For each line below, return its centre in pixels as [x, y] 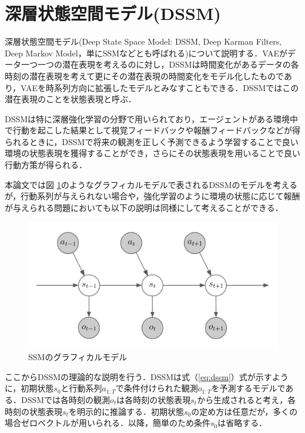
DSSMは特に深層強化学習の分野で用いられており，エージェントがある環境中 [151, 118]
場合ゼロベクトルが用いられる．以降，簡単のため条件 [108, 423]
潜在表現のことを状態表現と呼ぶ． [71, 99]
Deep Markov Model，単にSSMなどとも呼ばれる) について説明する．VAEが [146, 53]
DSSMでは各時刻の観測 [66, 399]
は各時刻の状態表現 [154, 399]
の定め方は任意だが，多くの [244, 411]
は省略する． [242, 423]
